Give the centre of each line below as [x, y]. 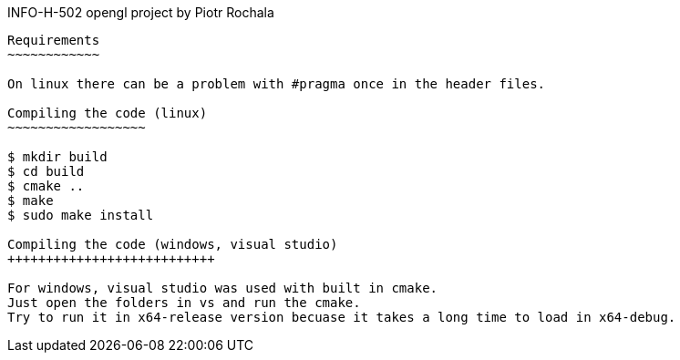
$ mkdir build [57, 157]
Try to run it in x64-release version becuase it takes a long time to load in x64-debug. [342, 317]
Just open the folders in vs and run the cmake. [184, 303]
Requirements [54, 40]
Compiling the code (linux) [108, 113]
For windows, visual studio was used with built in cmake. [223, 288]
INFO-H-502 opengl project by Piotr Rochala [141, 12]
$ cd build [46, 171]
